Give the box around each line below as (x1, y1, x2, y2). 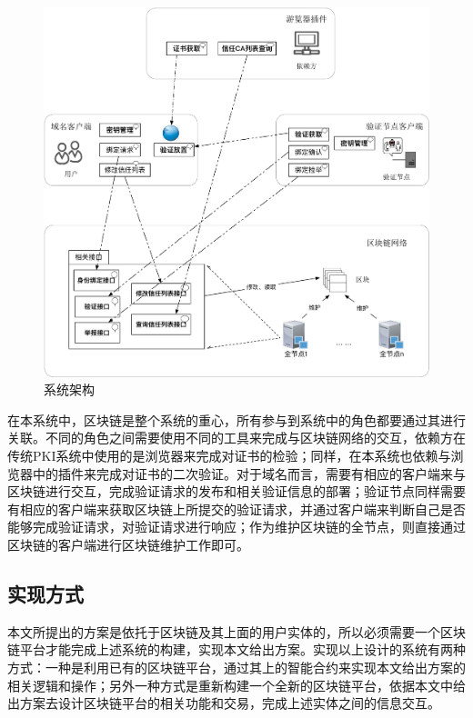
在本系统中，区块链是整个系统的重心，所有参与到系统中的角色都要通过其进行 (7, 410, 466, 429)
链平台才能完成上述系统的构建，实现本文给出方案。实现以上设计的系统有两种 (7, 640, 466, 659)
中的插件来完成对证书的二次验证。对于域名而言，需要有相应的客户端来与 (32, 464, 466, 483)
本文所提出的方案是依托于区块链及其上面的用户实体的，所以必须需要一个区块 (7, 622, 466, 641)
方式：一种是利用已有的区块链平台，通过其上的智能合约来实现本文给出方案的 (7, 657, 466, 676)
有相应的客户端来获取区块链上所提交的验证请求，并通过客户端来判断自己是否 (7, 499, 466, 518)
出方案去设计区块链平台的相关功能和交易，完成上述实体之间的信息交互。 (7, 693, 440, 713)
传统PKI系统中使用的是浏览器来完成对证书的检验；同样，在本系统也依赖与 (7, 445, 451, 464)
